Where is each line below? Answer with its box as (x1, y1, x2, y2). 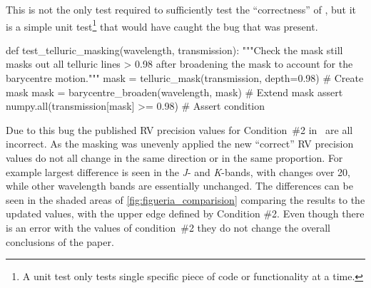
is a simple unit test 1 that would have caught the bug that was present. (6, 16, 318, 34)
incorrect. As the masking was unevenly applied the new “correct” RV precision (6, 136, 354, 151)
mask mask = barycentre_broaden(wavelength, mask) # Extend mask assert (6, 84, 343, 99)
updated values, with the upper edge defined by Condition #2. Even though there (6, 206, 365, 221)
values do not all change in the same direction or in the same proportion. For (6, 150, 343, 165)
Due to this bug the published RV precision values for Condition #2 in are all (6, 122, 353, 137)
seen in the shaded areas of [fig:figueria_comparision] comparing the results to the (6, 192, 365, 207)
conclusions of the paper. (6, 234, 114, 249)
